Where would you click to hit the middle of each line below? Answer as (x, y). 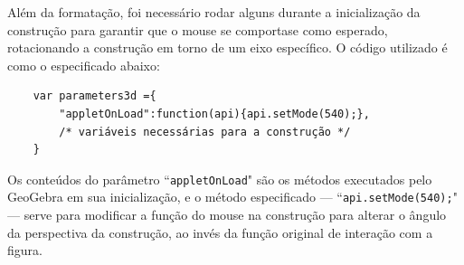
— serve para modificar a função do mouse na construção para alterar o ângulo (227, 215)
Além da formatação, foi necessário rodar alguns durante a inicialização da (214, 12)
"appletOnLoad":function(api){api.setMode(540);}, (214, 114)
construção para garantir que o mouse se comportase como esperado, (198, 29)
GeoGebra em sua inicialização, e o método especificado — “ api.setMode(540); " (232, 197)
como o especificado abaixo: (84, 65)
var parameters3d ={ (95, 96)
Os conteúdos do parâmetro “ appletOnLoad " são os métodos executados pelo (220, 179)
